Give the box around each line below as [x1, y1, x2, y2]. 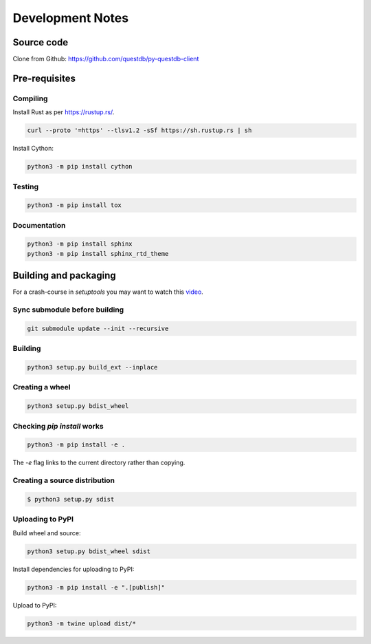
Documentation [12, 220, 66, 230]
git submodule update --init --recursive [27, 324, 169, 332]
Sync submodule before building [12, 305, 124, 314]
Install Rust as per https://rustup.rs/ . [12, 108, 115, 116]
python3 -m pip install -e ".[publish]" [27, 583, 165, 591]
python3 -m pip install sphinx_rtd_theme [27, 250, 169, 257]
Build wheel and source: [12, 528, 82, 537]
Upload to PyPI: [12, 601, 57, 609]
